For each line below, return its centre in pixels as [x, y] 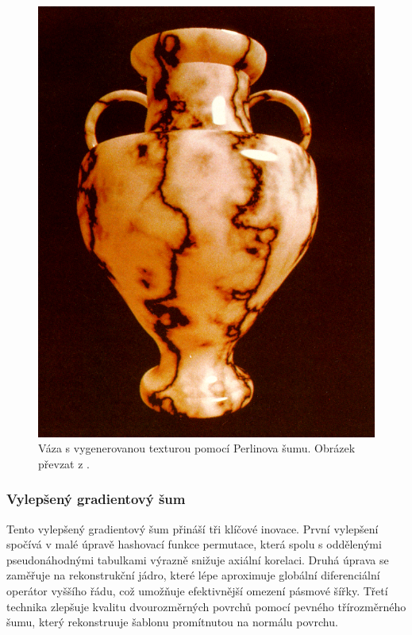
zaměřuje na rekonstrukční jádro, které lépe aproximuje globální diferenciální [193, 575]
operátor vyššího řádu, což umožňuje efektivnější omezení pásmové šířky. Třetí [197, 591]
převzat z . [64, 463]
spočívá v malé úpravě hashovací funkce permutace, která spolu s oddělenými [194, 544]
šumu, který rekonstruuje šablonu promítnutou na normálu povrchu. [172, 622]
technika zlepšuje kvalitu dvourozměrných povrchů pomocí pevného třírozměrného [206, 606]
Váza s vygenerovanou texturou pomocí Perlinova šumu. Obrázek [197, 448]
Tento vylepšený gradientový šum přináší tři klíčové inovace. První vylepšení [193, 528]
